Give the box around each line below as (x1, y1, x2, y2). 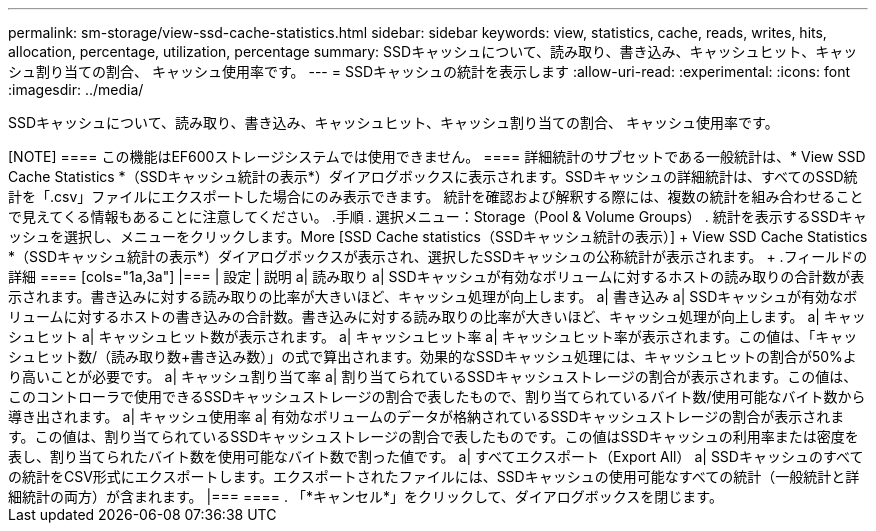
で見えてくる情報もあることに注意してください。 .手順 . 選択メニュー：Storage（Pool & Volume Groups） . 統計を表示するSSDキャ (8, 208, 867, 225)
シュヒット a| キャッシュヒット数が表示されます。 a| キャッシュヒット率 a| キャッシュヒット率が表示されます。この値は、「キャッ (8, 328, 858, 345)
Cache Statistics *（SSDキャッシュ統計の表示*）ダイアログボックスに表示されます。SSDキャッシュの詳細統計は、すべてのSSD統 (8, 168, 858, 185)
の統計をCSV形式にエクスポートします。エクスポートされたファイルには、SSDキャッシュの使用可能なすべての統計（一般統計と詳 (8, 468, 860, 485)
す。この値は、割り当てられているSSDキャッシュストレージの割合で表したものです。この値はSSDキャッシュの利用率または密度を (8, 428, 859, 445)
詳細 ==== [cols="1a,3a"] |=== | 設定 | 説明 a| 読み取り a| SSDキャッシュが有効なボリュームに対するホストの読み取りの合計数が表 (8, 268, 865, 285)
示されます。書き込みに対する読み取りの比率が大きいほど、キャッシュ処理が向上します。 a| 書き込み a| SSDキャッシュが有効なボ (8, 288, 858, 305)
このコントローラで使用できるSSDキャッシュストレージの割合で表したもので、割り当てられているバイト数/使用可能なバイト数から (8, 388, 866, 405)
